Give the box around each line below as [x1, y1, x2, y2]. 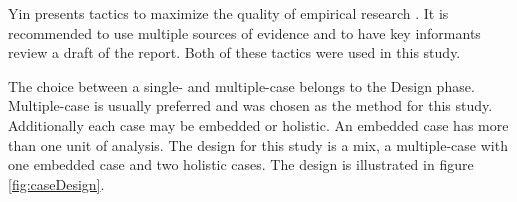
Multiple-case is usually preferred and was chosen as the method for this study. [8, 95, 493, 116]
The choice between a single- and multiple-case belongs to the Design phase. [8, 75, 475, 96]
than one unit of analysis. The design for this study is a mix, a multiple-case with [8, 134, 508, 155]
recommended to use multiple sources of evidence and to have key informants [8, 22, 481, 43]
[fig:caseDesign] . [8, 173, 105, 194]
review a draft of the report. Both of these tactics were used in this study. [8, 42, 461, 63]
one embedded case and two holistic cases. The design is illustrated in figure [8, 154, 474, 175]
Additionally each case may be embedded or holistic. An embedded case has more [8, 114, 509, 135]
